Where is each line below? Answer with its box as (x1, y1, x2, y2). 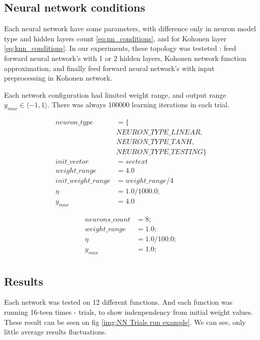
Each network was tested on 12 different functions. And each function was (4, 297, 233, 307)
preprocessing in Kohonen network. (4, 73, 112, 83)
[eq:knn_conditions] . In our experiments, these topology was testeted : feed (4, 43, 236, 53)
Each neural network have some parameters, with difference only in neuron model (4, 23, 256, 34)
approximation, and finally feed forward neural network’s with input (4, 62, 215, 73)
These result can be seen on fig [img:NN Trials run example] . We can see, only (4, 316, 246, 327)
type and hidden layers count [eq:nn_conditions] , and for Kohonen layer (4, 33, 227, 43)
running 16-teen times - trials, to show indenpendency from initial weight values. (4, 306, 253, 317)
